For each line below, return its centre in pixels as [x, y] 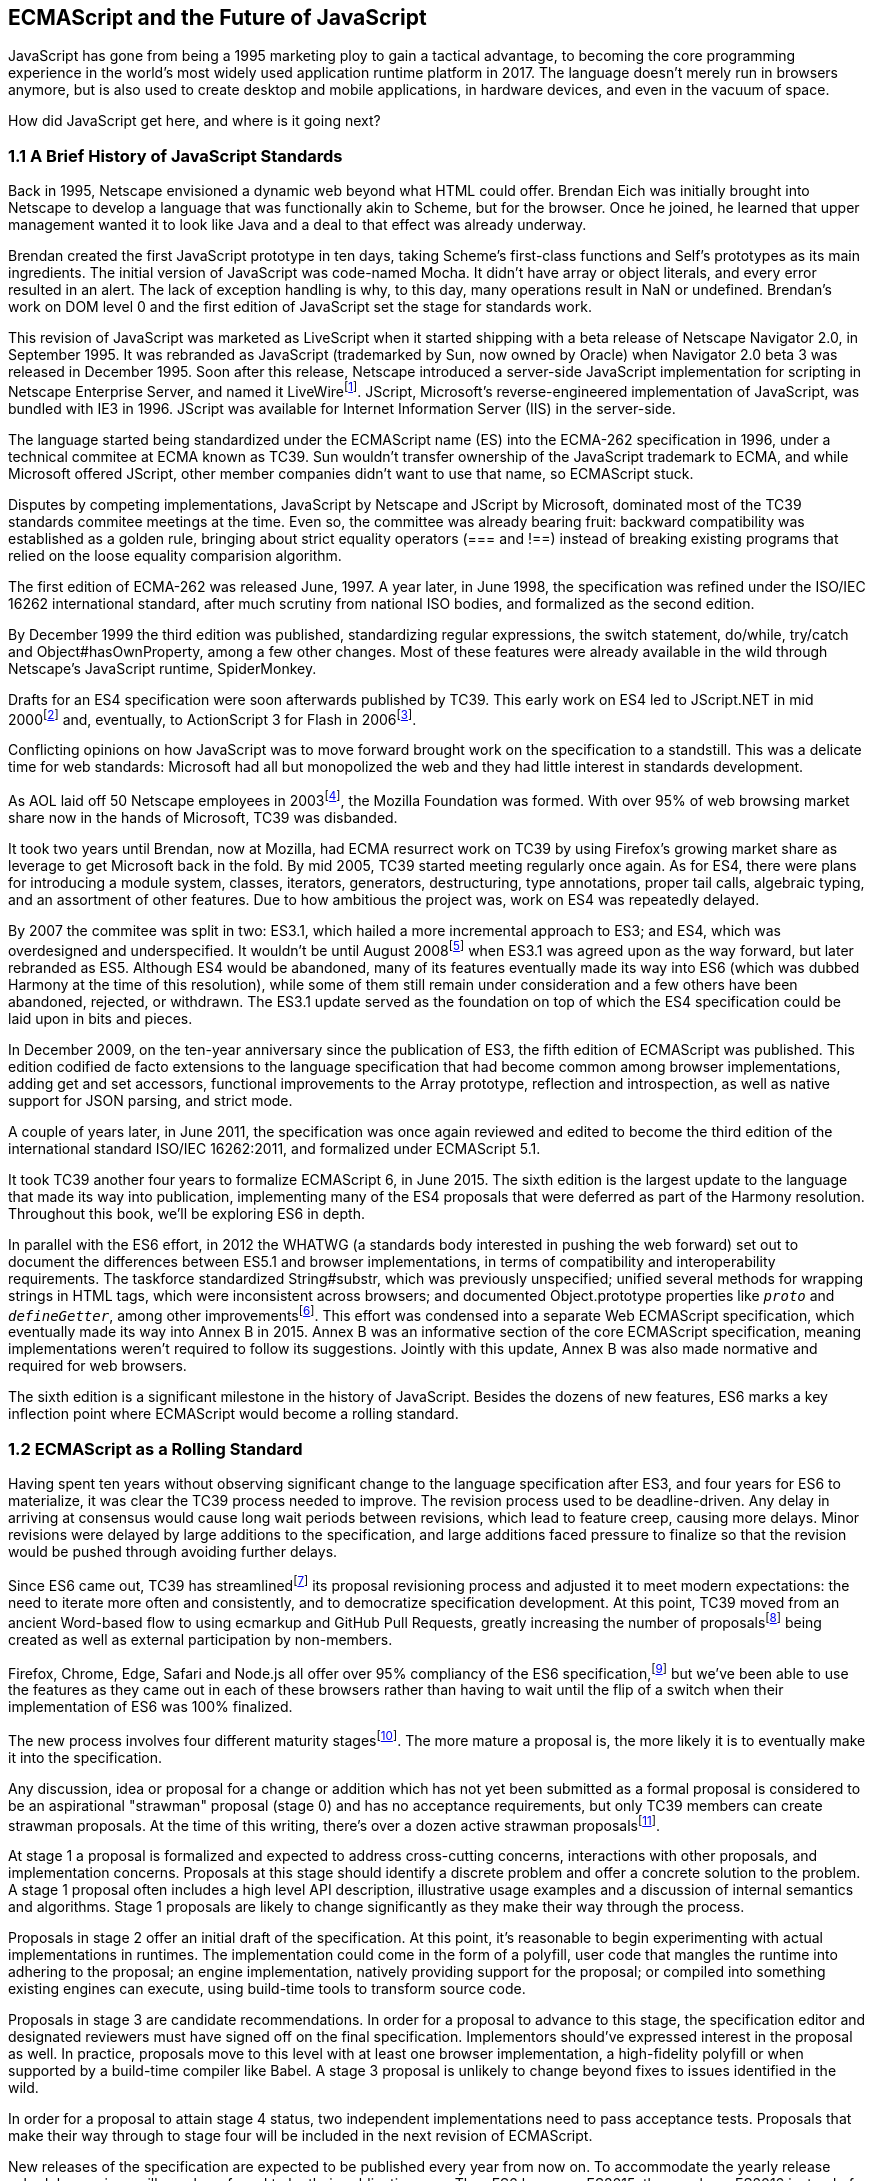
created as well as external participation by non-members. [200, 1639]
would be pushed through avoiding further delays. [173, 1552]
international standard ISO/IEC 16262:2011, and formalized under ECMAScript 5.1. [274, 1148]
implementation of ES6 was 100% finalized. [150, 1707]
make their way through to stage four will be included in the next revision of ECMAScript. [300, 2136]
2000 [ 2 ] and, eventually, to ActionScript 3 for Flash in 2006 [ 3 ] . [212, 717]
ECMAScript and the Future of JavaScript [217, 17]
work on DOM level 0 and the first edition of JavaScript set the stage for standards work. [300, 307]
